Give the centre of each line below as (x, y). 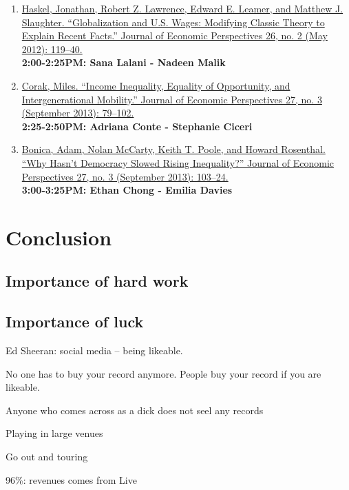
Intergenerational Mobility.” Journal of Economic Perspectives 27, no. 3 (172, 99)
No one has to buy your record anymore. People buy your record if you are (163, 373)
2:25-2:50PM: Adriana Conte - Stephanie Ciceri (137, 126)
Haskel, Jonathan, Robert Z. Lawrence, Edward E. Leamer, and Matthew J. (182, 8)
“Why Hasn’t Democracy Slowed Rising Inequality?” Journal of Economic (178, 162)
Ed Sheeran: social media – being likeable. (94, 350)
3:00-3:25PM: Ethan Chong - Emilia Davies (127, 190)
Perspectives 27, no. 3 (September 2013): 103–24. (125, 176)
